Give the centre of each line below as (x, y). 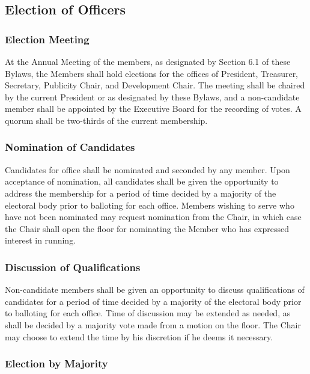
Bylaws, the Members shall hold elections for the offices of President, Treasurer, (152, 73)
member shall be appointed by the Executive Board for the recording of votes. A (153, 109)
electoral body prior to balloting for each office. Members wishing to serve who (150, 205)
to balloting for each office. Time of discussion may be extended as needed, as (148, 313)
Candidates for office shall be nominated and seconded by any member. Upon (147, 169)
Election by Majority (56, 363)
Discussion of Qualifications (73, 267)
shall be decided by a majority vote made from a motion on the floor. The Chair (153, 324)
